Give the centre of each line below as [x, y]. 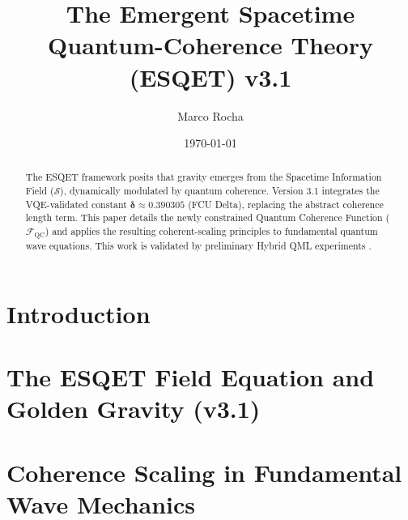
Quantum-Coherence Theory [210, 45]
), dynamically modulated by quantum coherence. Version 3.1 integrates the [220, 191]
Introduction [79, 313]
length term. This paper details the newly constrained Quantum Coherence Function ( [208, 217]
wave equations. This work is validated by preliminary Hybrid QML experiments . [198, 246]
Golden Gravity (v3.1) [134, 409]
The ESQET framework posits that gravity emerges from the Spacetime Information [204, 177]
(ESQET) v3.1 [210, 77]
